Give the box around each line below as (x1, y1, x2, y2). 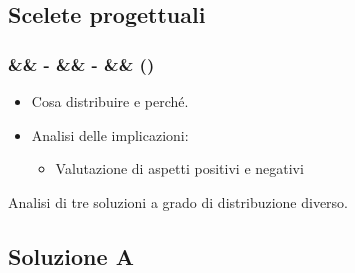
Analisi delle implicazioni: (31, 124, 189, 145)
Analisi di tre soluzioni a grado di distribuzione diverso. (8, 191, 349, 212)
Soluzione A (8, 240, 134, 271)
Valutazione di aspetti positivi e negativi (55, 158, 304, 179)
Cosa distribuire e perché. (31, 91, 189, 111)
